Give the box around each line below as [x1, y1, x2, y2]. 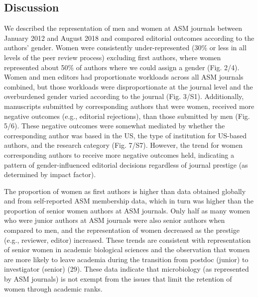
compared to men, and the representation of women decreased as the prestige [4, 225, 240, 235]
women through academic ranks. [4, 283, 103, 294]
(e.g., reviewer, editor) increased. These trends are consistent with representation [4, 234, 251, 245]
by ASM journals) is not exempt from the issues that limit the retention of [4, 274, 232, 284]
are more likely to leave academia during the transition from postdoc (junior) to [4, 254, 249, 264]
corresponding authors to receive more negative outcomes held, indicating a [4, 149, 235, 160]
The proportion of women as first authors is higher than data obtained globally [4, 186, 246, 196]
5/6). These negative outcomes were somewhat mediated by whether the [4, 120, 225, 131]
